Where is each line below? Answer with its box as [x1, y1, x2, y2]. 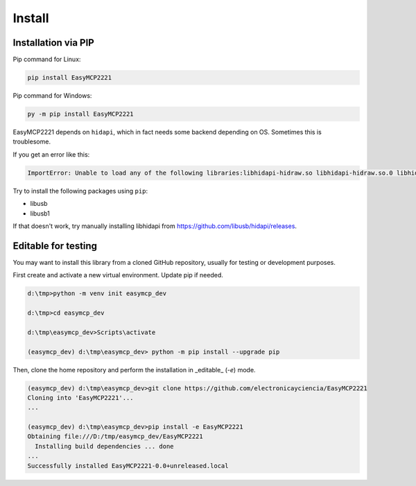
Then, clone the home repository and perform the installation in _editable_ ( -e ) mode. [12, 365, 256, 374]
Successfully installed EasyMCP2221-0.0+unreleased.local [27, 462, 229, 469]
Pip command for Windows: [12, 92, 92, 100]
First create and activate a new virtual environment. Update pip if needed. [12, 271, 223, 279]
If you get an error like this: [12, 150, 90, 159]
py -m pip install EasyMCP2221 [27, 110, 135, 118]
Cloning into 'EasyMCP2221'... [27, 394, 135, 401]
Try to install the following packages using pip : [12, 186, 148, 195]
